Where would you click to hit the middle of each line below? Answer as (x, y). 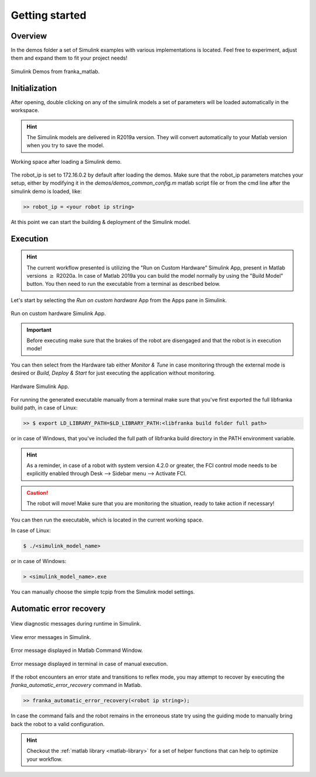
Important (39, 330)
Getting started (49, 15)
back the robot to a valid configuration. (58, 724)
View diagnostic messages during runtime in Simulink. (76, 624)
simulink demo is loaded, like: (46, 191)
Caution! (37, 493)
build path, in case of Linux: (44, 408)
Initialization (34, 88)
